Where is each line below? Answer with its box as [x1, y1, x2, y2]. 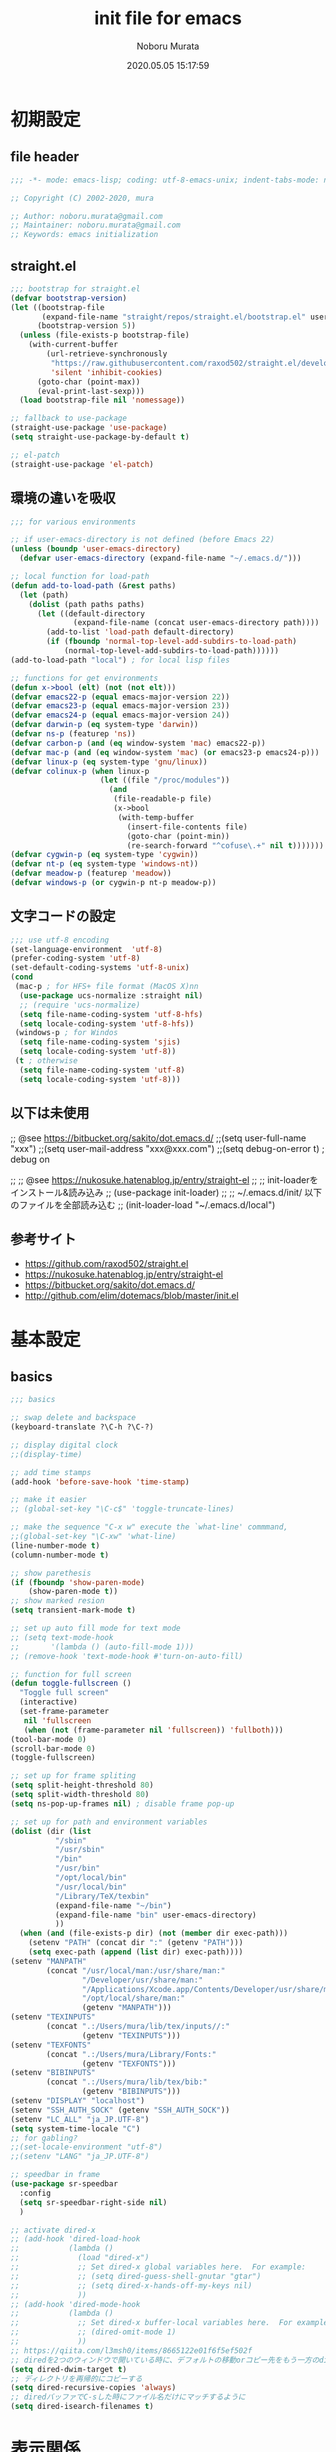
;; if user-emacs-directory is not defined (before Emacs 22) [10, 535, 275, 545]
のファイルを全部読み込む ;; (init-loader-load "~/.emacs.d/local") [10, 1198, 276, 1211]
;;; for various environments [10, 517, 137, 527]
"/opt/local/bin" [54, 1873, 128, 1883]
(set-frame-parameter [19, 1707, 110, 1717]
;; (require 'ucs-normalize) [19, 1000, 141, 1010]
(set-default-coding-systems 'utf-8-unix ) [10, 963, 190, 973]
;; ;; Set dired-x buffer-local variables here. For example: [10, 2318, 333, 2328]
